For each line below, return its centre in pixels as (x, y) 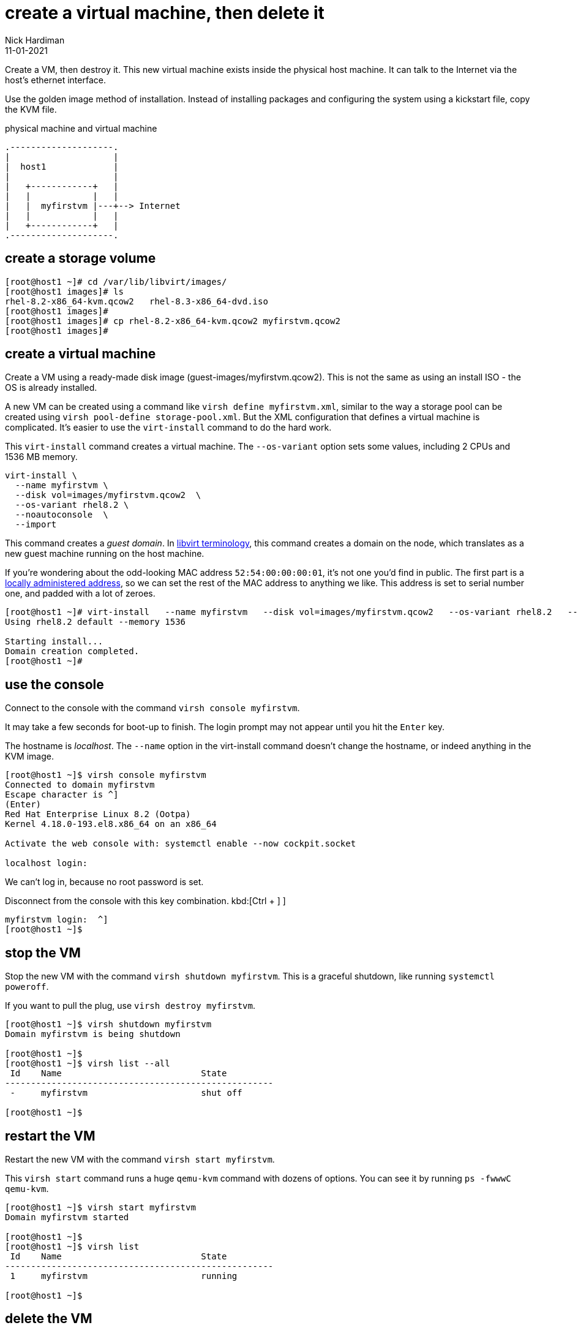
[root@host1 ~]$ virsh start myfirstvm (100, 1207)
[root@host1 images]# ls (64, 291)
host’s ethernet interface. (55, 80)
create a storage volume (81, 258)
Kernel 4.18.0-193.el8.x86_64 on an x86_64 (111, 824)
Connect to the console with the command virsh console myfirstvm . (152, 708)
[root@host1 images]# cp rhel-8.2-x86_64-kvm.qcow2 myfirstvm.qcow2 (173, 321)
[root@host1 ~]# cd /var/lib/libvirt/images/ (116, 281)
